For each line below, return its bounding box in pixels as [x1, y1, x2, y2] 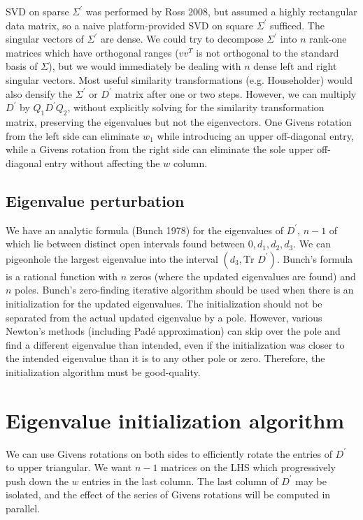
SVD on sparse [6, 4, 69, 18]
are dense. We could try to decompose [100, 31, 264, 46]
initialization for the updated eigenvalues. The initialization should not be [6, 296, 322, 310]
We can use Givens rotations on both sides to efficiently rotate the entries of [6, 446, 332, 461]
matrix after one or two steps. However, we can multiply [115, 86, 357, 101]
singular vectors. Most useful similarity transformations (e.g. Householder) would [6, 72, 353, 87]
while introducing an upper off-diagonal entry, [157, 128, 354, 143]
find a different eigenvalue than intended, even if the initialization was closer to [6, 337, 345, 352]
